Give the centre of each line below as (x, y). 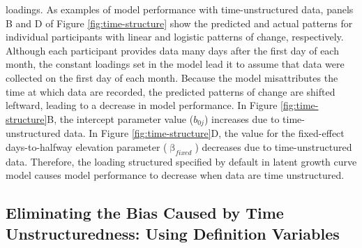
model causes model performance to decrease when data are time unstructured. (175, 175)
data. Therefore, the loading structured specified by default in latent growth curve (181, 161)
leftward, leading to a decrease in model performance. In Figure (142, 105)
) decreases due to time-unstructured (273, 146)
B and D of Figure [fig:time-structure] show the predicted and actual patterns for (179, 23)
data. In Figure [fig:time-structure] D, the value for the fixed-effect (204, 133)
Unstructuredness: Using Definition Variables (173, 233)
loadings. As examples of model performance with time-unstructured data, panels (180, 9)
